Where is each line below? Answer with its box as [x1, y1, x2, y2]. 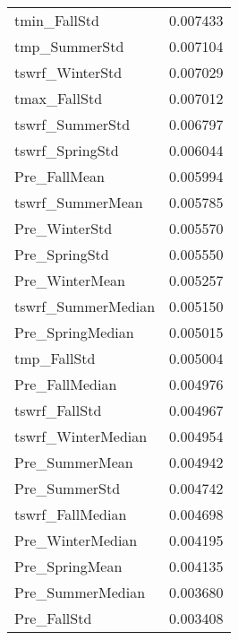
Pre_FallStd [14, 608, 92, 628]
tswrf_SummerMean [14, 192, 143, 212]
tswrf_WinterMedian [14, 426, 148, 446]
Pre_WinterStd [14, 218, 113, 238]
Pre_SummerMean [14, 452, 133, 472]
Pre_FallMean [14, 166, 105, 186]
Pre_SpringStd [14, 244, 109, 264]
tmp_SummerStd [14, 36, 124, 56]
